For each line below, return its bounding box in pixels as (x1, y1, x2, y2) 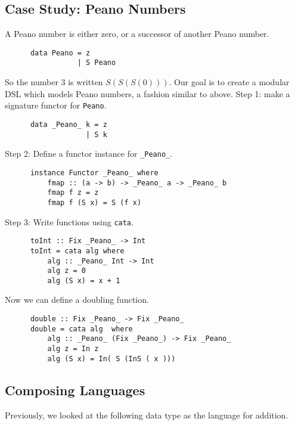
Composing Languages (5, 380, 145, 399)
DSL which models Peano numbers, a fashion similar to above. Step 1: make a (5, 87, 290, 100)
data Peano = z (30, 48, 91, 57)
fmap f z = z (47, 188, 99, 197)
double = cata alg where (30, 324, 133, 333)
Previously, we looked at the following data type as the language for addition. (5, 408, 288, 421)
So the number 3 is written (5, 76, 103, 88)
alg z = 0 (47, 266, 86, 275)
